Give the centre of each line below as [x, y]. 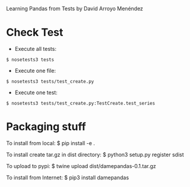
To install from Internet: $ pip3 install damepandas [68, 178]
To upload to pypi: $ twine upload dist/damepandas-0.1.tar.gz [81, 166]
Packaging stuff [46, 127]
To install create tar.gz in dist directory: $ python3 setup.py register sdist [95, 154]
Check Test [35, 33]
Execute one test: [36, 92]
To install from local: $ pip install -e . [50, 143]
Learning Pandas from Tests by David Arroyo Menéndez [75, 9]
